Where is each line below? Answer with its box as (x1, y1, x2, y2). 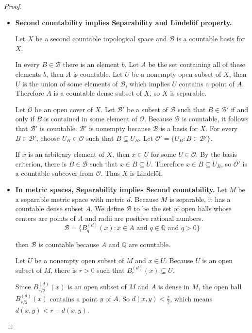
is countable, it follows (182, 114, 249, 124)
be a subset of (126, 104, 168, 114)
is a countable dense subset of (53, 88, 142, 98)
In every (15, 59, 40, 69)
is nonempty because (89, 123, 151, 133)
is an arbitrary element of (28, 149, 104, 159)
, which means (170, 293, 212, 303)
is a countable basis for (176, 33, 245, 44)
